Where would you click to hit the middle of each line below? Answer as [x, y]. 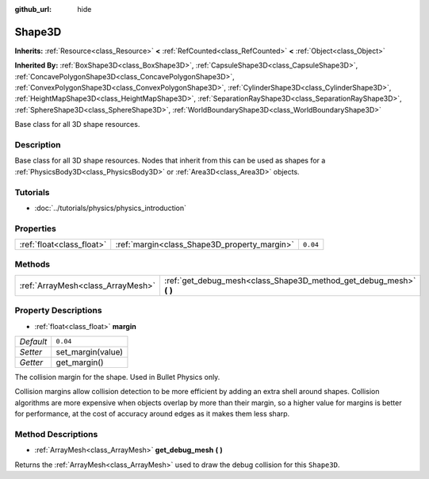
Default [33, 341]
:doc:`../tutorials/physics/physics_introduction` [110, 208]
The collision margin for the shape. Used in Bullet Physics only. [117, 377]
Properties [36, 228]
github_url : [33, 9]
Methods [33, 264]
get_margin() [80, 362]
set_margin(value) [89, 351]
